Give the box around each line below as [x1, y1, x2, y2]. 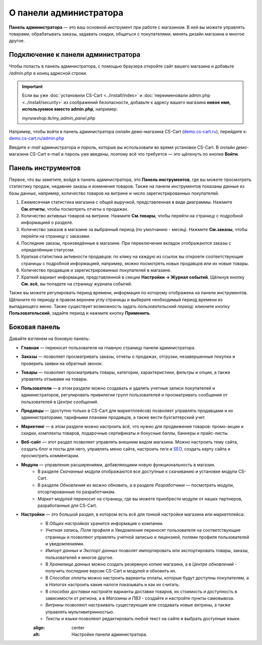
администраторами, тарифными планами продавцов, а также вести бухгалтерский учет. [21, 414, 206, 420]
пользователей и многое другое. [45, 555, 114, 560]
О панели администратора [9, 7, 124, 18]
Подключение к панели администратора [9, 51, 141, 59]
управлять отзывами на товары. [21, 376, 88, 382]
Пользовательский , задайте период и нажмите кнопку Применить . [9, 310, 151, 316]
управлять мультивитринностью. [45, 609, 115, 615]
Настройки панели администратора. [71, 631, 147, 637]
